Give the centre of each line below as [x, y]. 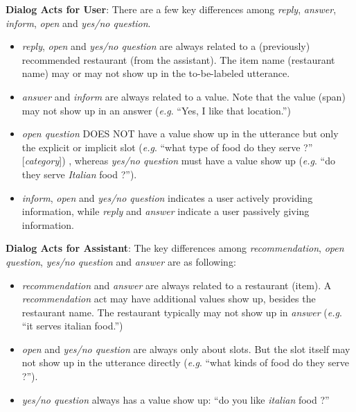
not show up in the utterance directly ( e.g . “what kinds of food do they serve [185, 362]
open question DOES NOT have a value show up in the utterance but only [180, 134]
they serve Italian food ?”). [79, 174]
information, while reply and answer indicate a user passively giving [166, 211]
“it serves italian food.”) [72, 326]
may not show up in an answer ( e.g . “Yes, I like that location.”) [156, 110]
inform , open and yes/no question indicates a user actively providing [167, 197]
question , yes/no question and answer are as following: [121, 261]
